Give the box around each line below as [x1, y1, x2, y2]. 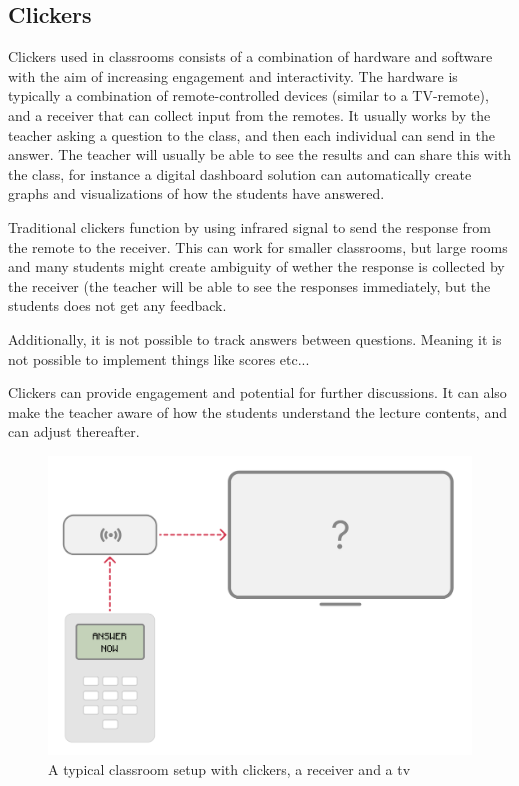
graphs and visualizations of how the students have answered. [8, 183, 385, 204]
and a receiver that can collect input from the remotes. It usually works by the [8, 104, 491, 125]
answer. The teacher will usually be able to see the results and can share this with [8, 144, 512, 165]
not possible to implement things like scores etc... [8, 348, 310, 369]
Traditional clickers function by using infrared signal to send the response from [8, 216, 491, 237]
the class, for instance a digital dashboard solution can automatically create [8, 163, 472, 184]
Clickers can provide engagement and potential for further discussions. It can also [8, 382, 507, 403]
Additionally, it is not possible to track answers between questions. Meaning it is [8, 328, 502, 349]
